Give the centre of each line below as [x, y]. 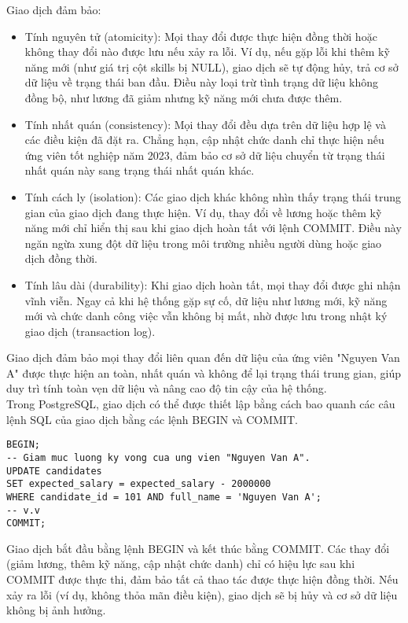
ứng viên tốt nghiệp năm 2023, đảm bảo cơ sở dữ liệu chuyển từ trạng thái [205, 155]
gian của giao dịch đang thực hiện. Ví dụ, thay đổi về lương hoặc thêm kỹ [203, 212]
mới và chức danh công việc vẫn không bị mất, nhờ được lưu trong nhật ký [206, 316]
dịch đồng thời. [61, 258]
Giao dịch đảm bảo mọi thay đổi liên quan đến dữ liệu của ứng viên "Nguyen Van [203, 358]
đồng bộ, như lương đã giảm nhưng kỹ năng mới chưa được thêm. [184, 97]
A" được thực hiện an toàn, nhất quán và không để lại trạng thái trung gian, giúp [204, 372]
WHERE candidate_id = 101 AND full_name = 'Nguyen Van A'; [164, 497]
